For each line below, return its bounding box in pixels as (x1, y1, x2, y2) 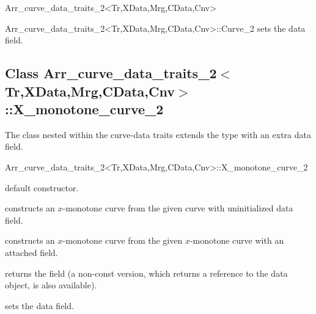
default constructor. (5, 181, 79, 194)
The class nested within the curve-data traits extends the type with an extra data (5, 128, 311, 141)
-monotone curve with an (189, 234, 284, 247)
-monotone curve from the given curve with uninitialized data (62, 202, 293, 214)
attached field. (5, 246, 58, 258)
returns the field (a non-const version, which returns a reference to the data (5, 266, 288, 279)
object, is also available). (5, 279, 97, 291)
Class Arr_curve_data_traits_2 (5, 64, 217, 82)
